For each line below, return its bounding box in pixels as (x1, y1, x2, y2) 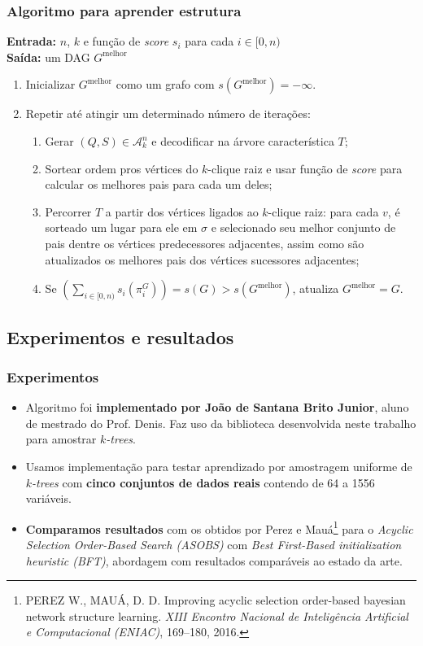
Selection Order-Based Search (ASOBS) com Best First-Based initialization (25, 535, 402, 552)
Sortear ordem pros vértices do (45, 159, 198, 177)
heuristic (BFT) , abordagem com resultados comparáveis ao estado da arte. (25, 552, 403, 569)
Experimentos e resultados (7, 324, 234, 349)
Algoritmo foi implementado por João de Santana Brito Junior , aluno (25, 399, 409, 416)
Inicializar (25, 76, 76, 93)
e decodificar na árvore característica (151, 133, 334, 149)
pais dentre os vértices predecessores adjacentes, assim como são (45, 234, 364, 251)
